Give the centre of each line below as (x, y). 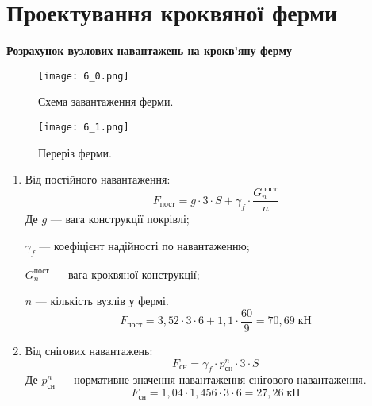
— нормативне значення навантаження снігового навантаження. (213, 379)
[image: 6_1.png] (84, 127)
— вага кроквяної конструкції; (127, 274)
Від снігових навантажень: (89, 351)
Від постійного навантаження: (98, 179)
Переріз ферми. (75, 152)
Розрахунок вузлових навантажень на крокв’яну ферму (149, 50)
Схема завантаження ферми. (106, 101)
